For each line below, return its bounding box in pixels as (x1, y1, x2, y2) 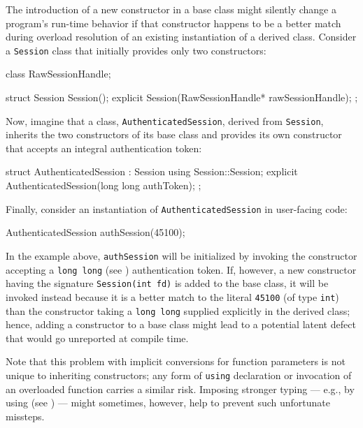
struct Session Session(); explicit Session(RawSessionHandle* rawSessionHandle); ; (6, 90, 358, 105)
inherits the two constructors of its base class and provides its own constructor (6, 127, 342, 142)
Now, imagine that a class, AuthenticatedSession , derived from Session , (6, 113, 324, 128)
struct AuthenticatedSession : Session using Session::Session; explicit (6, 164, 298, 179)
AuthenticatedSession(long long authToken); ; (6, 178, 201, 193)
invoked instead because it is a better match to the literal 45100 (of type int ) (6, 289, 339, 304)
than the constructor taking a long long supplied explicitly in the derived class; (6, 303, 350, 318)
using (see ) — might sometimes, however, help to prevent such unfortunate (6, 395, 331, 410)
